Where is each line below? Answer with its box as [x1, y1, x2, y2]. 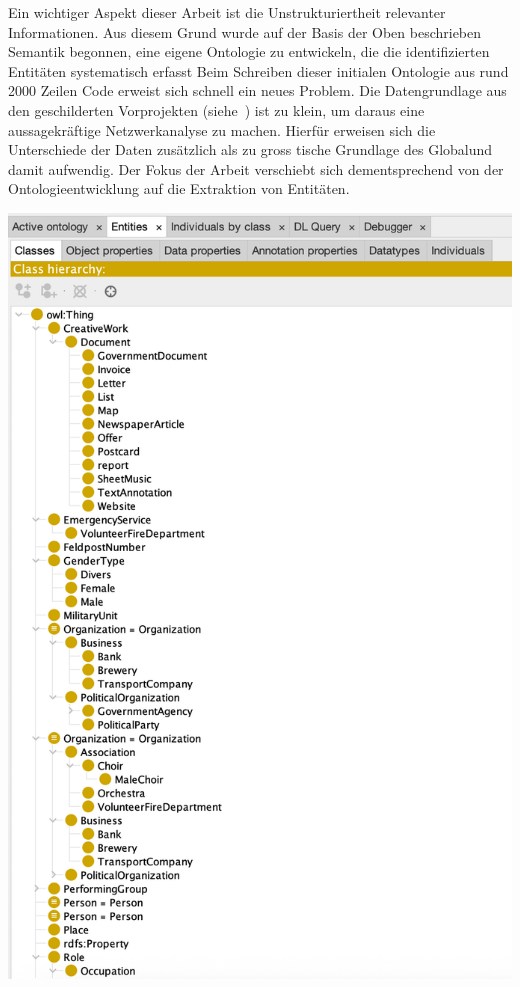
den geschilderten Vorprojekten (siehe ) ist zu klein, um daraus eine [8, 99, 425, 120]
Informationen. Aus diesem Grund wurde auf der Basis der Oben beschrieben [8, 21, 482, 42]
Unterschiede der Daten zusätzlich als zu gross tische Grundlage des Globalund [8, 139, 493, 160]
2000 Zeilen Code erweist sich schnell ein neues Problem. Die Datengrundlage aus [8, 80, 507, 101]
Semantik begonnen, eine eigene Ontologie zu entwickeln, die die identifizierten [8, 41, 490, 62]
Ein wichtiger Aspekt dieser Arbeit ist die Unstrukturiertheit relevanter [8, 2, 446, 22]
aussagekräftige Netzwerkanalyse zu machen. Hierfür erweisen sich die [8, 119, 436, 140]
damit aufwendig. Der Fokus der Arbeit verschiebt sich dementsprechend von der [8, 158, 504, 179]
